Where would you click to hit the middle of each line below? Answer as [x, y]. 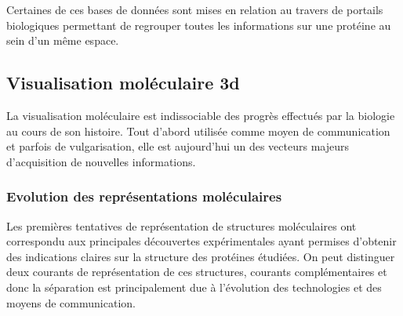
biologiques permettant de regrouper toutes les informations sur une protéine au [199, 25]
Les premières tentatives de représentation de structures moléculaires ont [182, 225]
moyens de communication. [71, 302]
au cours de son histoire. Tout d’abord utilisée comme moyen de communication [198, 131]
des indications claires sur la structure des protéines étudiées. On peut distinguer [201, 256]
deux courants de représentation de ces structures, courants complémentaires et [197, 272]
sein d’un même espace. [63, 40]
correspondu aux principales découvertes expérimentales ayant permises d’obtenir [201, 241]
